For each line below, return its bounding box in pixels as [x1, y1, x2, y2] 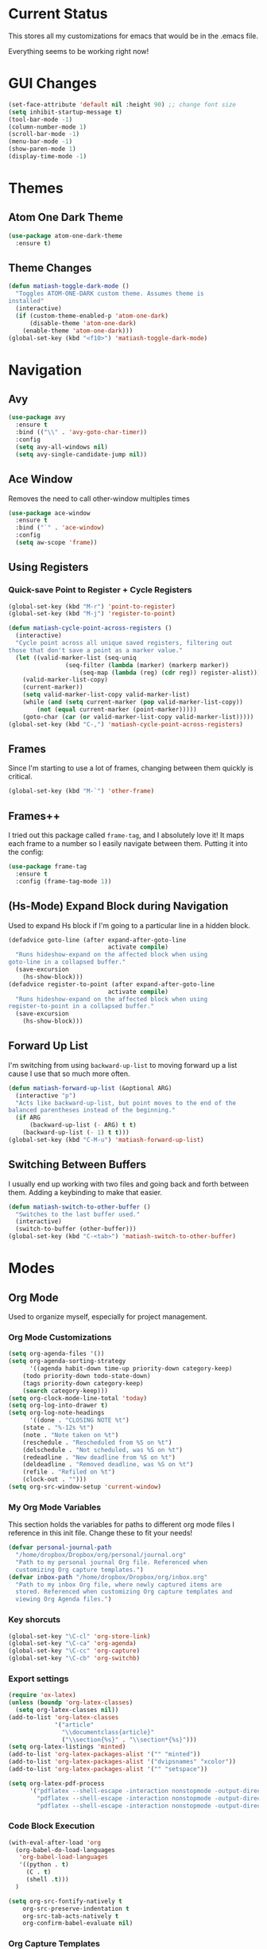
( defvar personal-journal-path [8, 1543, 112, 1551]
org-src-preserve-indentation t [22, 1904, 130, 1912]
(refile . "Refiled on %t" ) [22, 1468, 115, 1476]
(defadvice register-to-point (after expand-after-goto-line [8, 980, 215, 988]
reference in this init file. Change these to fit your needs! [8, 1528, 193, 1538]
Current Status [8, 5, 108, 23]
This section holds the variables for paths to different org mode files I [8, 1520, 234, 1529]
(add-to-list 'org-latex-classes [8, 1713, 119, 1722]
